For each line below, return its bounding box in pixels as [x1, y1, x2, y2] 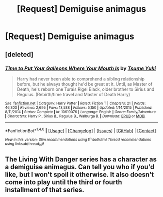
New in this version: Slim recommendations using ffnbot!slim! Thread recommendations [5, 137, 151, 142]
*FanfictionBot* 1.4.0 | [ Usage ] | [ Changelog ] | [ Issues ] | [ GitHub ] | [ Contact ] [5, 127, 156, 134]
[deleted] [5, 50, 34, 59]
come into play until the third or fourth [5, 178, 122, 186]
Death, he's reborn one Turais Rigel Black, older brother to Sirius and [16, 86, 155, 92]
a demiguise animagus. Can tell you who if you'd [5, 163, 155, 171]
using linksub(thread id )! [5, 141, 44, 147]
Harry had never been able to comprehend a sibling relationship [16, 76, 145, 81]
